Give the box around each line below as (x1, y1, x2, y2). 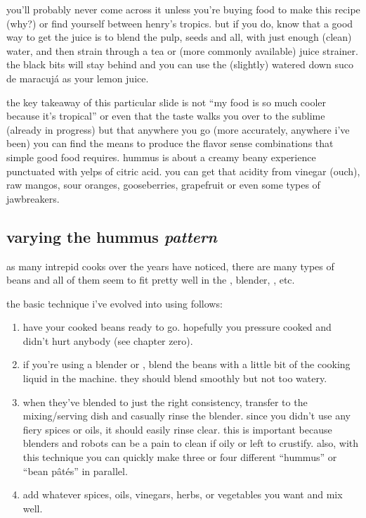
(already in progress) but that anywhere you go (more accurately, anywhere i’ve (6, 122, 350, 137)
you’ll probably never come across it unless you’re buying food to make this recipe (6, 2, 360, 16)
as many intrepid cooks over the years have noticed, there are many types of (6, 258, 334, 273)
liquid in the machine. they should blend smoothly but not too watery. (22, 371, 327, 386)
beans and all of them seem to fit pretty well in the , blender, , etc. (6, 272, 295, 287)
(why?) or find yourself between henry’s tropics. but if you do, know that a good (6, 15, 353, 30)
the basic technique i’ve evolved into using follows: (6, 296, 223, 310)
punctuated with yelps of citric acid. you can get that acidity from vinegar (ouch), (6, 163, 360, 178)
